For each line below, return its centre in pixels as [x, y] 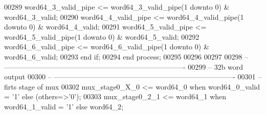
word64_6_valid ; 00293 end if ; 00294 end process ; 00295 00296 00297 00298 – [126, 56]
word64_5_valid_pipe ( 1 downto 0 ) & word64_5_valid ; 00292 [102, 36]
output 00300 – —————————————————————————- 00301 [130, 77]
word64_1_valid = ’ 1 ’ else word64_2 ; [64, 106]
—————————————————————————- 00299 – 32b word [124, 66]
